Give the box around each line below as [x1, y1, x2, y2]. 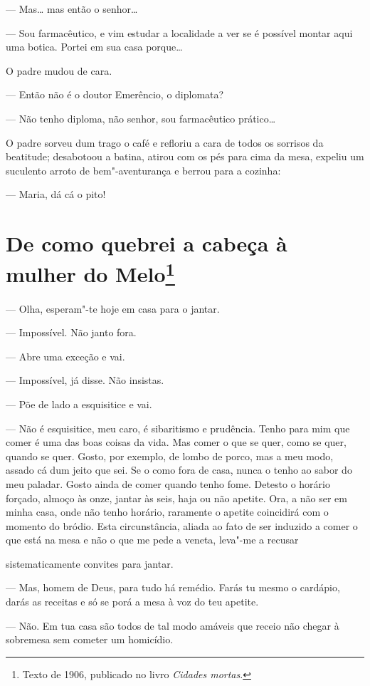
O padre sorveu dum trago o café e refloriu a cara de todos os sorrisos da [6, 135, 324, 150]
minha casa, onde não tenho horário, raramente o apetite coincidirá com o [6, 504, 329, 519]
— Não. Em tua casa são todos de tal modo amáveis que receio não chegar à [6, 618, 339, 633]
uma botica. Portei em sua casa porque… [6, 39, 183, 54]
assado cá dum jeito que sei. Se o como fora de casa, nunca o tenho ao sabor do [6, 462, 352, 477]
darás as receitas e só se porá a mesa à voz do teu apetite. [6, 594, 259, 609]
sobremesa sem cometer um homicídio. [6, 632, 174, 647]
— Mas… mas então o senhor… [6, 1, 138, 16]
